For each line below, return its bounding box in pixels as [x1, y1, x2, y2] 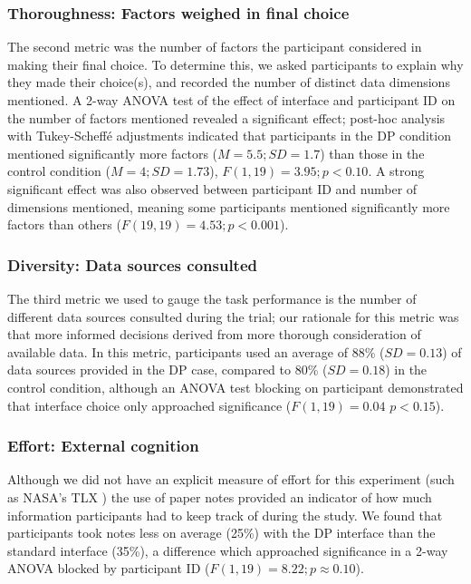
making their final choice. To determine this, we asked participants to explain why [7, 54, 464, 73]
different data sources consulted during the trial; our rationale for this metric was [7, 307, 459, 326]
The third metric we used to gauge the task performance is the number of [7, 288, 417, 307]
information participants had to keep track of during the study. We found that [7, 505, 443, 524]
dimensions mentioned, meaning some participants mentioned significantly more [7, 197, 450, 216]
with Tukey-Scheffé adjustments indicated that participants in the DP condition [7, 126, 451, 145]
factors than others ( [7, 215, 121, 234]
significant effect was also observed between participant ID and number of [7, 179, 418, 198]
